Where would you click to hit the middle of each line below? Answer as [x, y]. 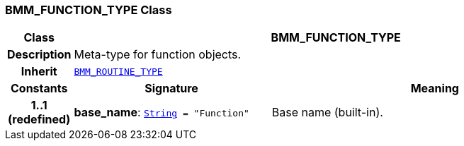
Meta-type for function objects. [158, 55]
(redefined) [39, 120]
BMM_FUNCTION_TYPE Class [89, 10]
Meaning [435, 89]
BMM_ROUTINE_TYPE [118, 71]
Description [39, 55]
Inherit [39, 72]
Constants [39, 89]
